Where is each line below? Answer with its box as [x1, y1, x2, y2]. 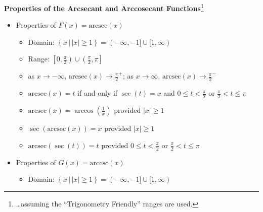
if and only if [77, 88, 118, 98]
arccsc [90, 159, 109, 167]
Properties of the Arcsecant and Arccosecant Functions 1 [4, 2, 204, 13]
